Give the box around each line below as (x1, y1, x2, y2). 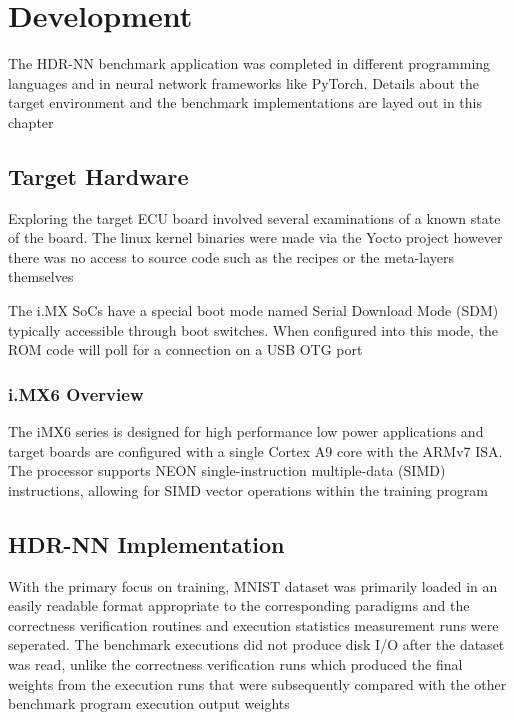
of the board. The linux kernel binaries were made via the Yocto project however (8, 227, 503, 248)
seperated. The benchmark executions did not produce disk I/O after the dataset (8, 634, 505, 655)
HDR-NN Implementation (8, 528, 285, 559)
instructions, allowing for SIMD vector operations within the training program (8, 479, 488, 500)
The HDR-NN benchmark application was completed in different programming (8, 53, 491, 74)
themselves (8, 266, 74, 287)
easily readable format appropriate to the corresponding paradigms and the (8, 595, 470, 616)
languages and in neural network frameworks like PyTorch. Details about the (8, 72, 480, 93)
